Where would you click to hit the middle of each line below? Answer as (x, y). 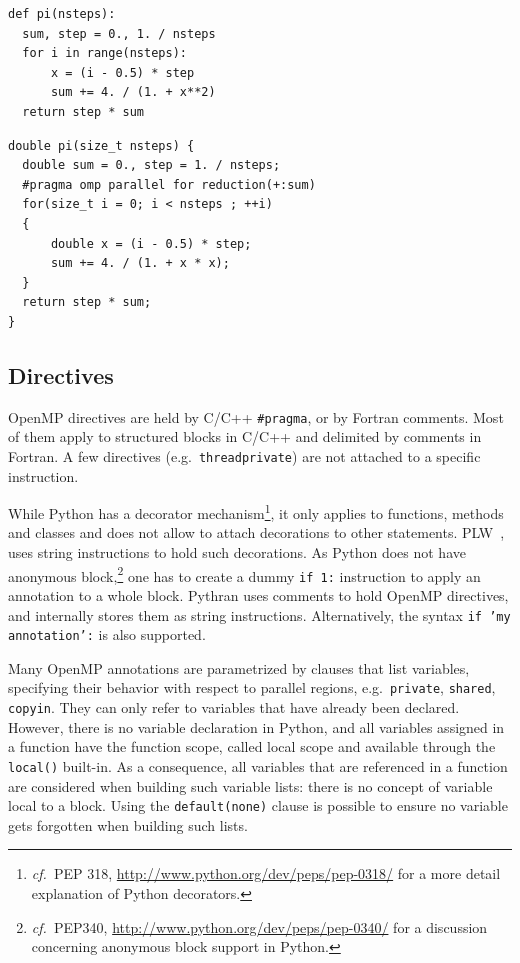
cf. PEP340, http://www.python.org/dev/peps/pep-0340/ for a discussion (259, 926)
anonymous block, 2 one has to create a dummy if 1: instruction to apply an (244, 574)
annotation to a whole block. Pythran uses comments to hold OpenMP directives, (258, 594)
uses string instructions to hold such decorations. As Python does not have (237, 552)
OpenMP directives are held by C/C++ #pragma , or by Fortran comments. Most (256, 416)
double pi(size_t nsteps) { (101, 145)
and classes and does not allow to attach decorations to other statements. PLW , (256, 532)
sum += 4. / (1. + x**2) (133, 92)
